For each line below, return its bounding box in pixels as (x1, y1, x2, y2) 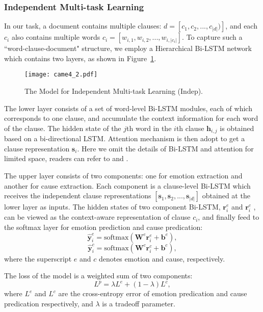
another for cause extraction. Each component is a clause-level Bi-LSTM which (4, 180, 251, 191)
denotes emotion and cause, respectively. (98, 253, 225, 264)
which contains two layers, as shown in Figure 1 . (4, 53, 156, 63)
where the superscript (4, 253, 72, 264)
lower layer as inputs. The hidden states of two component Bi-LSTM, (4, 201, 221, 212)
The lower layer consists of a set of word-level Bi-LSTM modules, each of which (4, 102, 252, 113)
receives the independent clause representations (4, 190, 151, 201)
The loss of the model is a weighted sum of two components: (4, 270, 193, 281)
